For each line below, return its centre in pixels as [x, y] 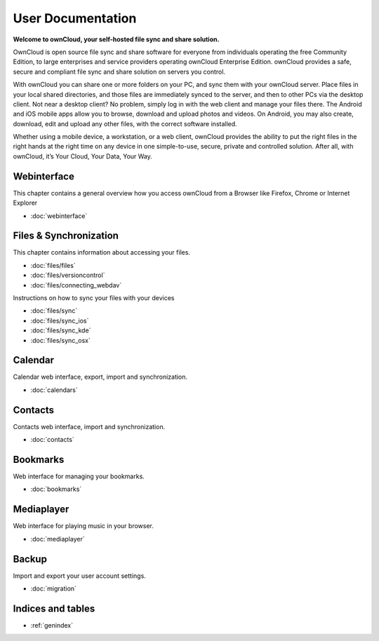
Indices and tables [54, 608]
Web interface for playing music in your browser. [84, 526]
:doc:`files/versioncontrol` [68, 275]
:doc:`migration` [54, 588]
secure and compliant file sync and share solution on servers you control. [119, 72]
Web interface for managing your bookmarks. [79, 476]
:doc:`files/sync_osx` [60, 340]
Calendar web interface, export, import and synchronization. [100, 377]
